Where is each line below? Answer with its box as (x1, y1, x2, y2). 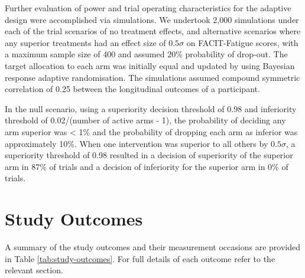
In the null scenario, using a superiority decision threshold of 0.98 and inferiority (5, 102, 297, 115)
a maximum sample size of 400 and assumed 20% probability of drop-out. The (5, 48, 288, 60)
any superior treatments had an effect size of (5, 36, 166, 48)
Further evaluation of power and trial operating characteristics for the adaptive (5, 2, 291, 14)
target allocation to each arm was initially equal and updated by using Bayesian (5, 59, 295, 71)
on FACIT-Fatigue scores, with (186, 36, 298, 48)
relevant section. (5, 264, 63, 276)
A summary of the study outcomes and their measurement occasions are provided (5, 241, 300, 253)
